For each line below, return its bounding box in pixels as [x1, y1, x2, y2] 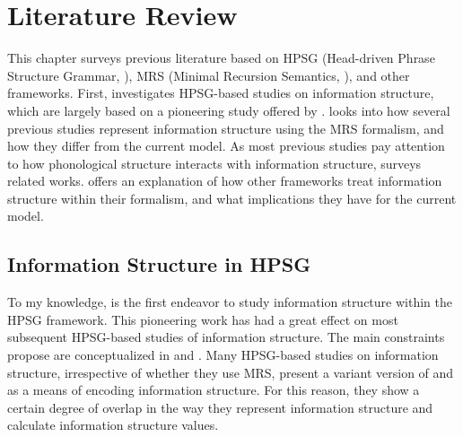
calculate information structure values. [7, 415, 219, 434]
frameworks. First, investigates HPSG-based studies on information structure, [7, 83, 434, 102]
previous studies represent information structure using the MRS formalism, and [7, 118, 444, 137]
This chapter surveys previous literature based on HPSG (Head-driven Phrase [7, 48, 435, 67]
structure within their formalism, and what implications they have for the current [7, 188, 457, 207]
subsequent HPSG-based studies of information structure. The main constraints [7, 328, 445, 346]
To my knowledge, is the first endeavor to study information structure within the [7, 293, 452, 311]
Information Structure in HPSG [7, 250, 311, 278]
